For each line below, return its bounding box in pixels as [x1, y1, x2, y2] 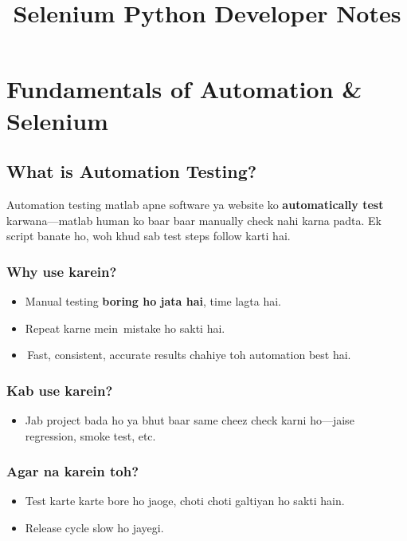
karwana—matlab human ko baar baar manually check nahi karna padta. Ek [6, 211, 382, 228]
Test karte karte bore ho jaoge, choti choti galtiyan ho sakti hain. [25, 492, 345, 509]
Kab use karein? [6, 380, 113, 400]
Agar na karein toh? [6, 461, 139, 481]
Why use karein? [6, 261, 117, 281]
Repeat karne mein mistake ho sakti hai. [25, 319, 225, 336]
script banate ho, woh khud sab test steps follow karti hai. [6, 227, 291, 244]
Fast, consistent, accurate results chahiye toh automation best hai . [27, 346, 351, 363]
